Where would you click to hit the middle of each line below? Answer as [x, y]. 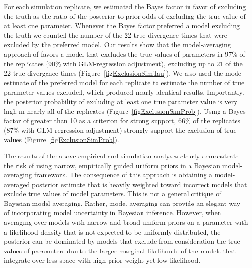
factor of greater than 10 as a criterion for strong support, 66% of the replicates [122, 120]
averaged [17, 184]
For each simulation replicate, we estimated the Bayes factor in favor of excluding [125, 6]
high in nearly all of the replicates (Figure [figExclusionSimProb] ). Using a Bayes [125, 111]
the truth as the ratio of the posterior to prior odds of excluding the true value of [125, 16]
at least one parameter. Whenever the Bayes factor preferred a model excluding [122, 25]
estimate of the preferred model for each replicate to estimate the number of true [124, 82]
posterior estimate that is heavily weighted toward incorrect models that [139, 184]
